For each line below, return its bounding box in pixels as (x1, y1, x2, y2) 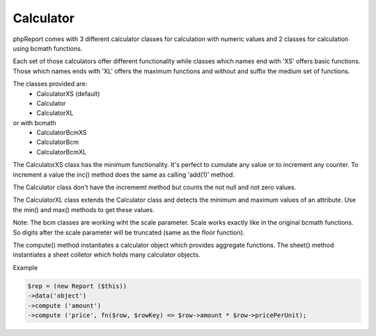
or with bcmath (13, 118, 56, 127)
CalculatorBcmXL (36, 147, 87, 156)
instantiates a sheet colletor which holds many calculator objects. (13, 250, 201, 259)
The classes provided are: (13, 80, 88, 88)
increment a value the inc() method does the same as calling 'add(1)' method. (13, 170, 235, 179)
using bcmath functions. (13, 44, 83, 52)
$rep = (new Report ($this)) (27, 282, 127, 290)
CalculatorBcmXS (36, 129, 87, 137)
